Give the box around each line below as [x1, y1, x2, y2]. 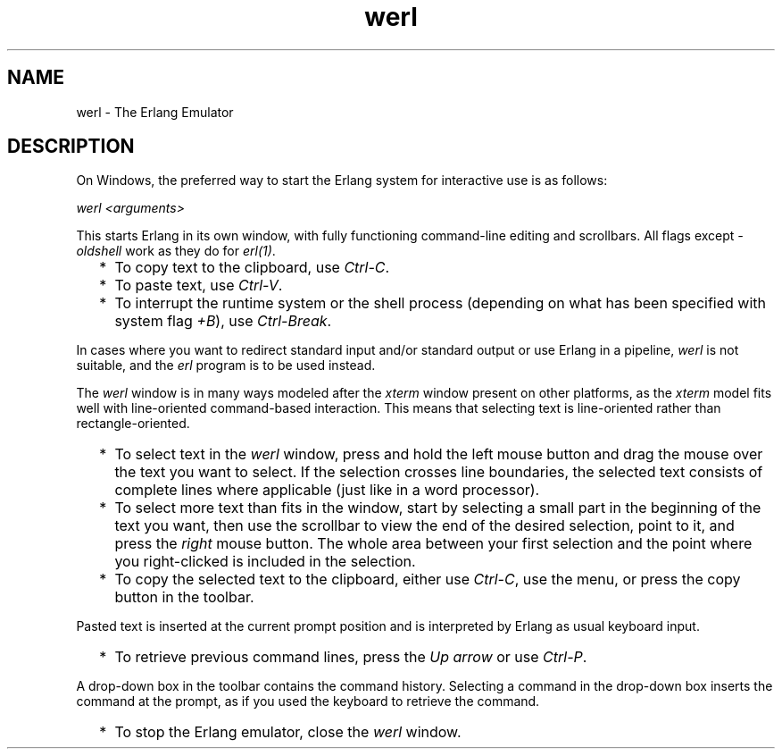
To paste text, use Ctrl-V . [114, 276, 283, 295]
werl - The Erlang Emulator [76, 104, 234, 120]
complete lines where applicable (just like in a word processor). [114, 481, 540, 500]
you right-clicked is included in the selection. [114, 552, 416, 571]
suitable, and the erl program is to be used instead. [76, 357, 376, 374]
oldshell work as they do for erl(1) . [76, 243, 276, 259]
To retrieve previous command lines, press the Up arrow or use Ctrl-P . [114, 648, 587, 667]
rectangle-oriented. [76, 416, 190, 432]
